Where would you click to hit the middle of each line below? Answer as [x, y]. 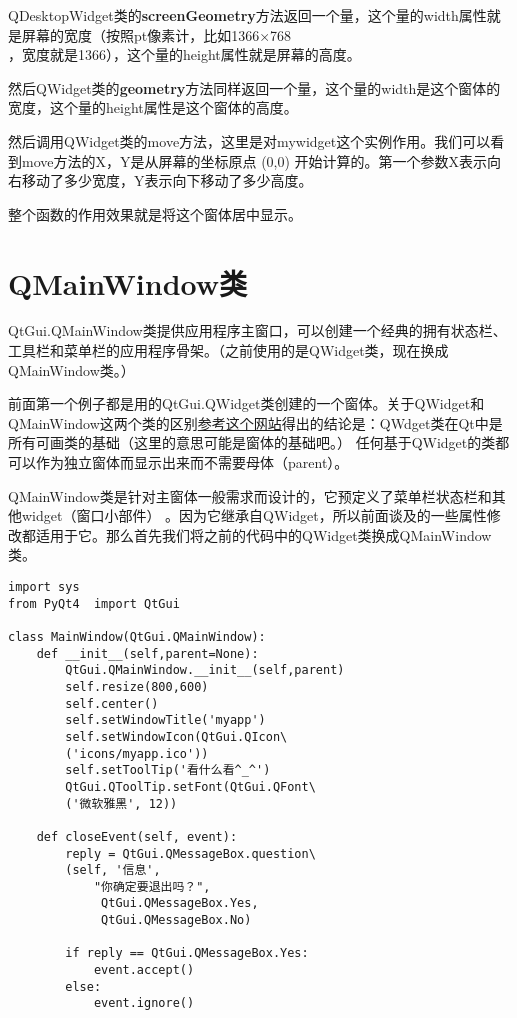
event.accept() [144, 970]
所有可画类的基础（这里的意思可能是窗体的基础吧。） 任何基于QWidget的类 [252, 442]
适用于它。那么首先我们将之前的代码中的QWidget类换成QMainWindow [263, 534]
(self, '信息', [113, 870]
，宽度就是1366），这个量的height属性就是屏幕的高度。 [184, 54]
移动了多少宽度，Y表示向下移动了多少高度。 [167, 180]
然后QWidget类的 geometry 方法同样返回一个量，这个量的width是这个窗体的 [254, 87]
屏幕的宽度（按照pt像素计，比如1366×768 [156, 34]
